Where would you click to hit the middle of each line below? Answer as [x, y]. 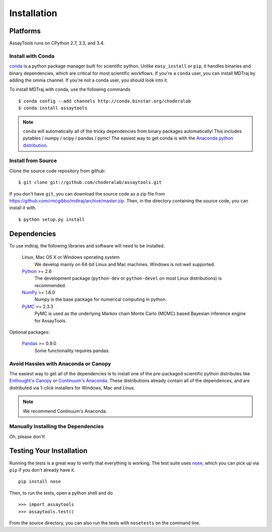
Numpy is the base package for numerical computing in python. [101, 299]
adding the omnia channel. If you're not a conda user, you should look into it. [89, 80]
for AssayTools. [51, 320]
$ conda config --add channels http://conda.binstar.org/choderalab [105, 101]
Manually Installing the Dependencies [57, 427]
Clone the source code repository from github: [57, 171]
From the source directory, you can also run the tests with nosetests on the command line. [105, 523]
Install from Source [33, 161]
